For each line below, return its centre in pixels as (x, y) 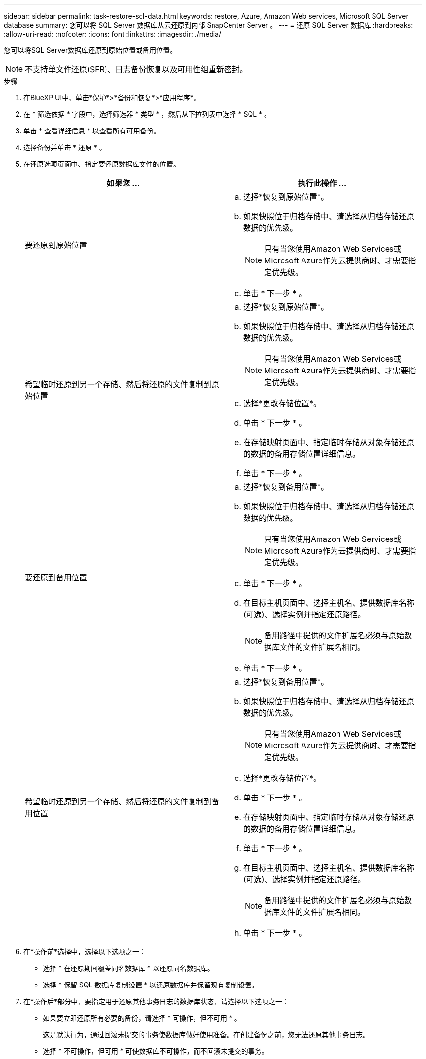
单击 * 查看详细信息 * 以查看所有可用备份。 (92, 131)
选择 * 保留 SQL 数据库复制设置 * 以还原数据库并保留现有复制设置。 (151, 985)
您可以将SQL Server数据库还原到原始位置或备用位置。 (90, 50)
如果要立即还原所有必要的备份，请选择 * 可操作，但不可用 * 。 (142, 1018)
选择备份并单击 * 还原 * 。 (65, 147)
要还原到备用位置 (56, 577)
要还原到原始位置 (56, 245)
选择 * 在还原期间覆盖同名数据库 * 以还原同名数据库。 (128, 968)
